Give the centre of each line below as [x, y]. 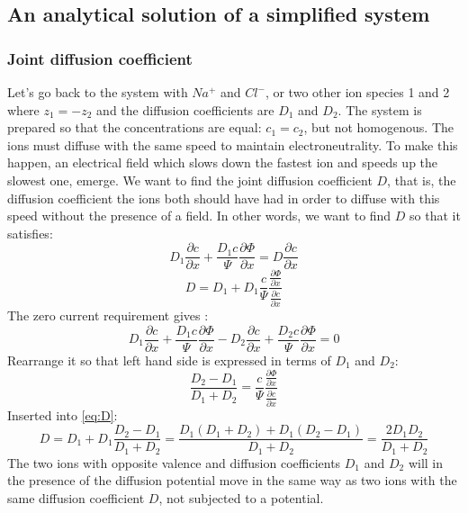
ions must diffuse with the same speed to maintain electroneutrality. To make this [233, 144]
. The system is [380, 109]
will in [426, 462]
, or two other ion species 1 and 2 [357, 92]
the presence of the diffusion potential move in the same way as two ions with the [232, 480]
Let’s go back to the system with [98, 92]
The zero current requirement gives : [108, 315]
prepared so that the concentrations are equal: [135, 127]
